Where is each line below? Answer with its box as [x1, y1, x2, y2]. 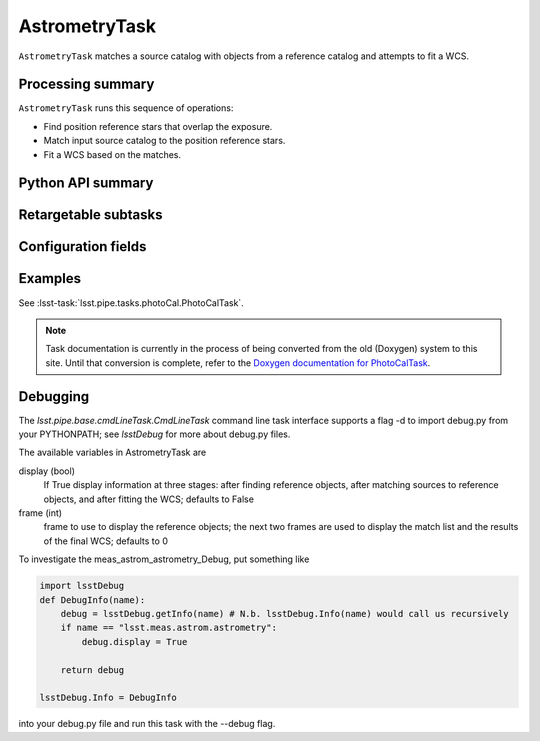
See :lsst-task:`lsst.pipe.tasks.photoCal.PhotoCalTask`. [18, 296, 244, 309]
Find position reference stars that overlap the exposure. [43, 120, 273, 132]
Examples [18, 270, 82, 287]
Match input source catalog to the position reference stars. [43, 135, 286, 147]
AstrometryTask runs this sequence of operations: [18, 102, 234, 114]
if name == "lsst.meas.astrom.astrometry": [60, 622, 277, 634]
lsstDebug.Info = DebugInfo [39, 692, 177, 704]
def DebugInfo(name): [39, 594, 146, 605]
